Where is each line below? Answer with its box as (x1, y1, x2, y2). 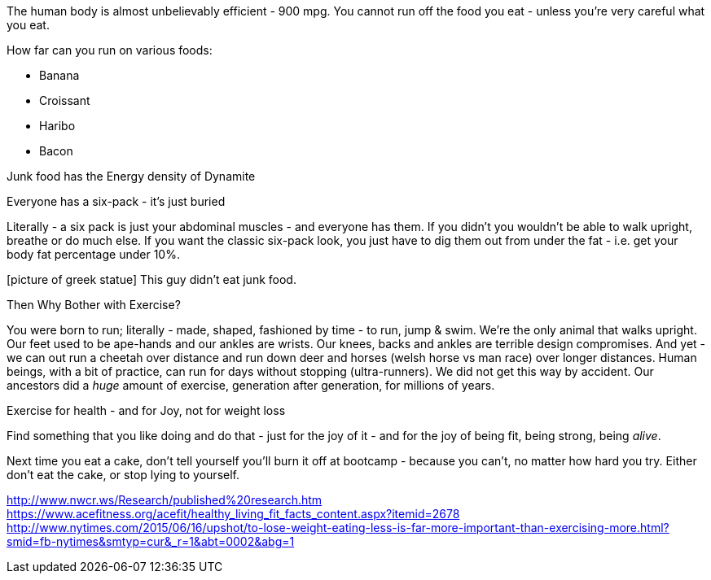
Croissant (39, 94, 90, 107)
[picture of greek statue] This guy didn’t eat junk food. (7, 273, 296, 286)
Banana (39, 68, 80, 82)
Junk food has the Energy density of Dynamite (7, 169, 256, 183)
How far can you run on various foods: (7, 43, 213, 57)
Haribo (39, 119, 76, 133)
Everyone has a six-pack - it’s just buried (7, 194, 226, 208)
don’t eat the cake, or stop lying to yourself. (7, 468, 239, 482)
